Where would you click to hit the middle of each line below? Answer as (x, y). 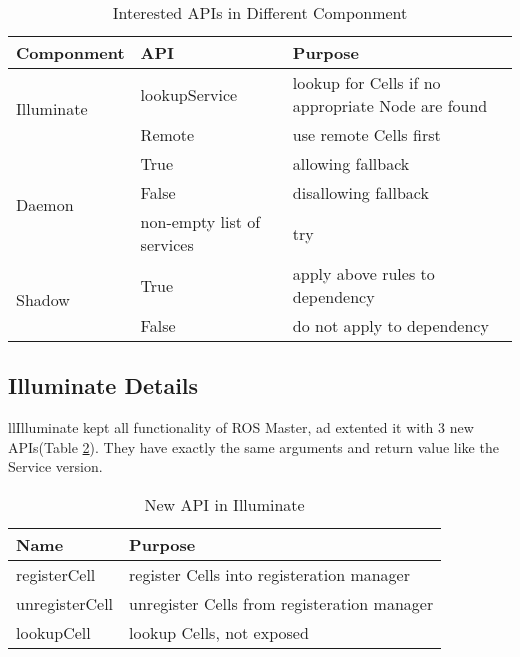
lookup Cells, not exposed (219, 632)
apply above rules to (363, 273)
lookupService (189, 94)
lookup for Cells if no (366, 82)
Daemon (45, 204)
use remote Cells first (366, 134)
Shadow (43, 299)
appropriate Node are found (390, 105)
